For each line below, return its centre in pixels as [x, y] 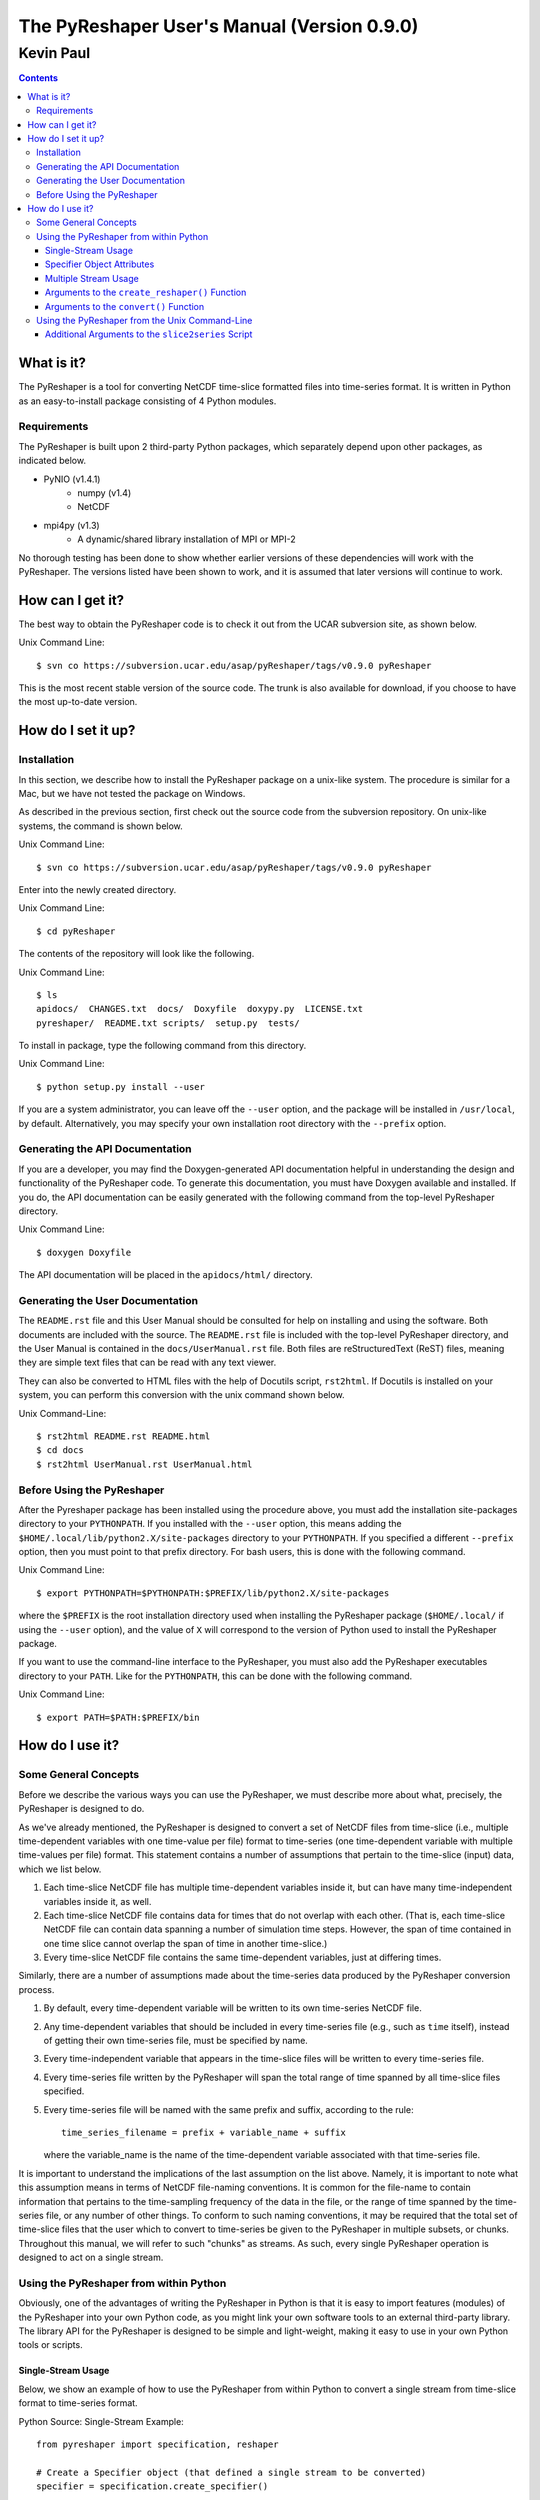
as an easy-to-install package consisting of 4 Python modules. [147, 401]
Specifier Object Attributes [100, 264]
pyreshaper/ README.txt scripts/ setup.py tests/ [168, 1023]
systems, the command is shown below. [101, 826]
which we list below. [60, 1869]
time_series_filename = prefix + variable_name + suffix [204, 2132]
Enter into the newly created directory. [97, 889]
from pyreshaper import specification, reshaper [157, 2444]
